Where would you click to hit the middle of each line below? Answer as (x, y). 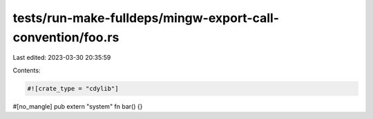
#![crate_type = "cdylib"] (73, 88)
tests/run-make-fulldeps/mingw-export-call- (146, 18)
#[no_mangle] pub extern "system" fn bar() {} (78, 106)
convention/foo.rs (66, 37)
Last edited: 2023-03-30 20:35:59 (62, 58)
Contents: (27, 70)
